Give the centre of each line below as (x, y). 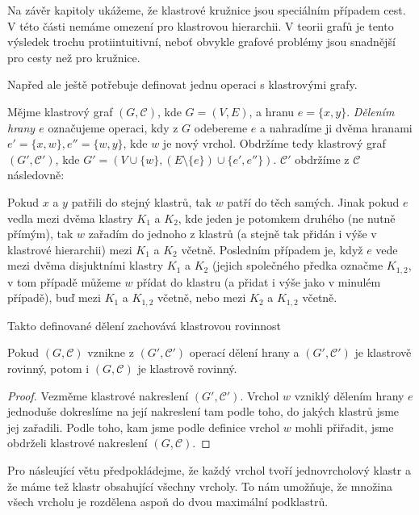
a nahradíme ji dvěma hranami (336, 127)
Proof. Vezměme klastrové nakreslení (98, 395)
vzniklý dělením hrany (349, 395)
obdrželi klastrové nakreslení (78, 443)
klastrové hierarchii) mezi (70, 249)
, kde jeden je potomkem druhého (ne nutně (287, 218)
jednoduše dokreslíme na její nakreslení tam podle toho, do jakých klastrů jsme (203, 411)
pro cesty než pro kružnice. (74, 57)
